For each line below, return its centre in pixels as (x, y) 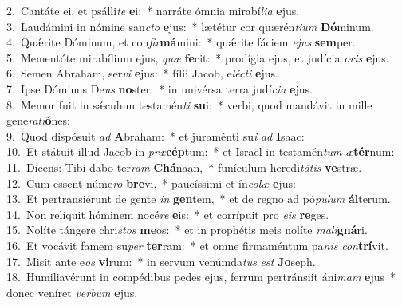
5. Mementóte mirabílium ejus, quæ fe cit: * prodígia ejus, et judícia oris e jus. (198, 57)
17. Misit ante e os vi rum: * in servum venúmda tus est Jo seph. (161, 261)
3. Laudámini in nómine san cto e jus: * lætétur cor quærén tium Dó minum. (190, 26)
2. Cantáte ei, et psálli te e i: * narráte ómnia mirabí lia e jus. (153, 10)
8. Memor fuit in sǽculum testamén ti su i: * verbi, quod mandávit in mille (189, 104)
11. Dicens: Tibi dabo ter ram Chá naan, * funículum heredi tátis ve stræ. (184, 167)
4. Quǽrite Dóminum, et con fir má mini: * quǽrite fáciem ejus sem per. (181, 42)
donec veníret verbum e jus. (72, 292)
